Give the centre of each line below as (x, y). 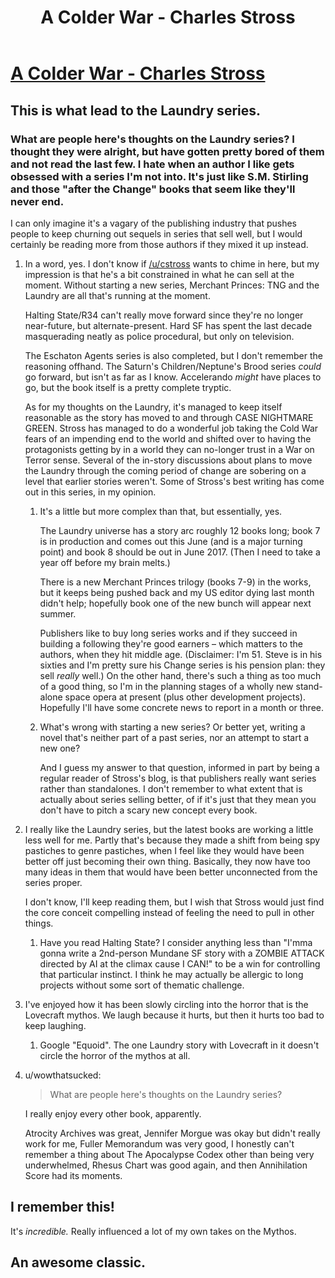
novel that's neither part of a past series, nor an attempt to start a (174, 737)
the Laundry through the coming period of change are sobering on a (165, 470)
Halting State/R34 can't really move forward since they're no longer (164, 315)
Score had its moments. (73, 1175)
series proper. (53, 882)
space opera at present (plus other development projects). (185, 697)
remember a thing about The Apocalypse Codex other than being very (169, 1154)
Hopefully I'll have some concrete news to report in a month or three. (181, 707)
